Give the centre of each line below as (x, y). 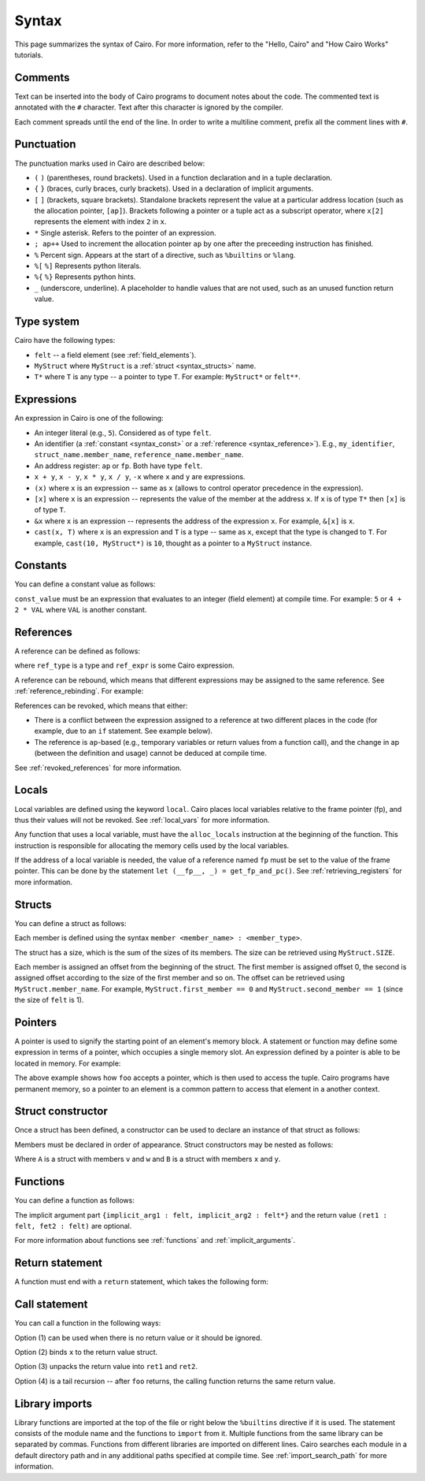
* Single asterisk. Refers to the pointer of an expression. (125, 233)
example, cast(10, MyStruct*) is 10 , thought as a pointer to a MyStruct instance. (173, 543)
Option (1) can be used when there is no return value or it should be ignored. (139, 1338)
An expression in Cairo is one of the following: (89, 419)
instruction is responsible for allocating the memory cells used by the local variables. (152, 845)
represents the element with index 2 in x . (100, 221)
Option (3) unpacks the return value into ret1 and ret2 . (106, 1367)
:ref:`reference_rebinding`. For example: (79, 691)
